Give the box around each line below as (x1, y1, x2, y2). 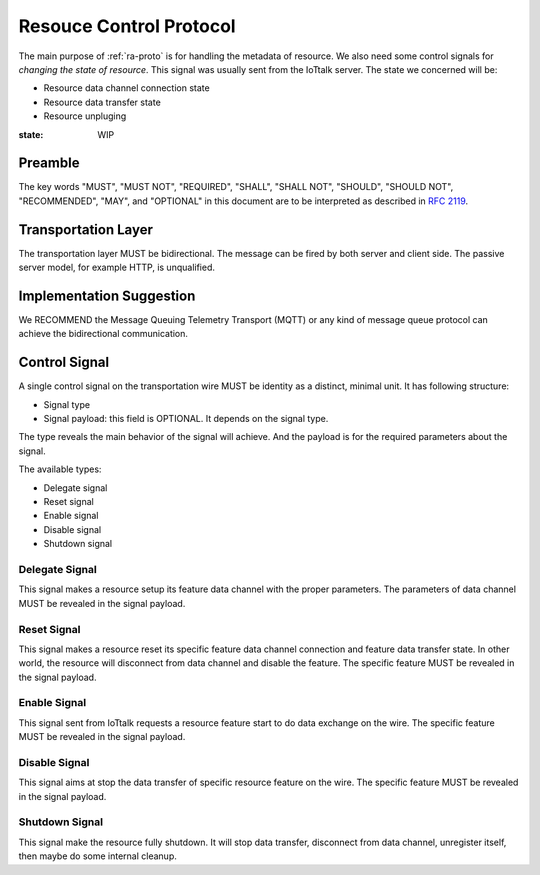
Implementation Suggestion (18, 287, 196, 304)
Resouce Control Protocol (18, 15, 236, 37)
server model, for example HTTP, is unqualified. (18, 261, 215, 274)
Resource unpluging (43, 110, 127, 122)
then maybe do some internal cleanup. (18, 850, 177, 862)
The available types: (18, 463, 102, 475)
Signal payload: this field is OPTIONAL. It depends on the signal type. (43, 413, 329, 425)
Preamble (18, 155, 80, 172)
